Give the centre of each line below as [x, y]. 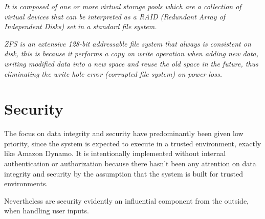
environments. [26, 183]
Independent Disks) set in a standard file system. [81, 26]
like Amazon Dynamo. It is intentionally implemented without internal [115, 153]
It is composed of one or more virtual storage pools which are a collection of [123, 6]
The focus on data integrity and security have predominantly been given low [124, 133]
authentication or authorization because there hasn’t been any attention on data [130, 163]
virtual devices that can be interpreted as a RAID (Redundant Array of [115, 16]
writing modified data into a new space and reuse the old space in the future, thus [131, 63]
